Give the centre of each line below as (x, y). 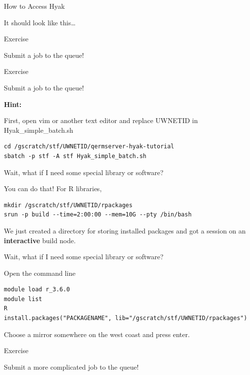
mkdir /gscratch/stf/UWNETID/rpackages (68, 205)
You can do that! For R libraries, (53, 188)
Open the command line (40, 273)
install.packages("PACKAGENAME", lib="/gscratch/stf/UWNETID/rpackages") (126, 318)
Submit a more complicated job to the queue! (71, 366)
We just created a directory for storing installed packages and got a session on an (125, 230)
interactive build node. (40, 240)
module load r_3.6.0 (37, 290)
